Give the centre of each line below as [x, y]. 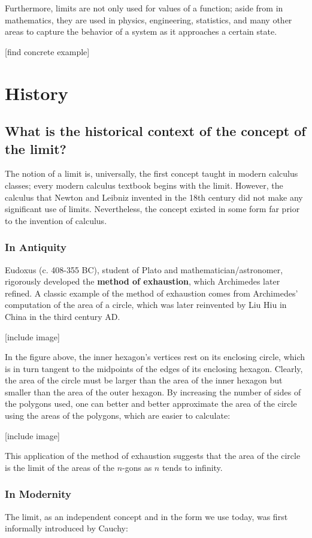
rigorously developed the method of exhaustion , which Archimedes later [143, 281]
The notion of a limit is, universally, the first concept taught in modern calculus [152, 173]
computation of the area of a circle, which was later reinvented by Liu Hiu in [146, 305]
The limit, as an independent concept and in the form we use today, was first [146, 516]
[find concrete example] [47, 51]
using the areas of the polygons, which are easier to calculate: [118, 415]
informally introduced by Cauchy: [66, 528]
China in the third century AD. [63, 316]
